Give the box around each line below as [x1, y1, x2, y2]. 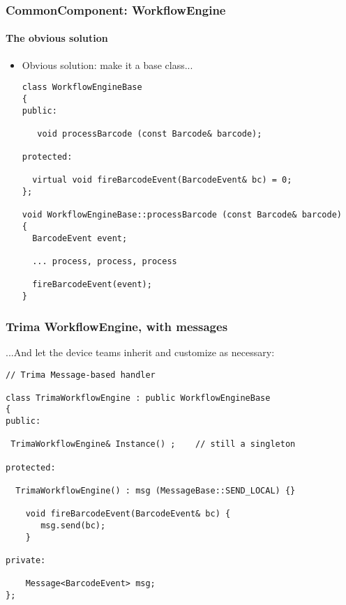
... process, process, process [32, 256, 177, 267]
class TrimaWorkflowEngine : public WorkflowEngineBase [6, 392, 271, 403]
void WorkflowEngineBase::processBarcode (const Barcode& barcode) [22, 210, 342, 220]
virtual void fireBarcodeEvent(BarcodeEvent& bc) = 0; [32, 175, 292, 185]
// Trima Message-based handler [6, 369, 156, 380]
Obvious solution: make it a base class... [22, 57, 193, 72]
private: [6, 556, 46, 566]
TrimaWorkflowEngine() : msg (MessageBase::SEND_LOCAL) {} [15, 486, 296, 496]
